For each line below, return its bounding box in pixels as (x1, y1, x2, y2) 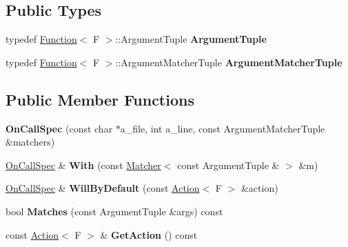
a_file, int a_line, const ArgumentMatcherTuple (120, 121, 325, 135)
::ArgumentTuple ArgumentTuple (115, 32, 267, 46)
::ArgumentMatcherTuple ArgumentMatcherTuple (115, 55, 342, 69)
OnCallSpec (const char (6, 121, 113, 135)
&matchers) (6, 135, 55, 149)
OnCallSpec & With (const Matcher (6, 157, 161, 172)
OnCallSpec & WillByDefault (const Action (6, 181, 200, 195)
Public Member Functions (6, 88, 194, 110)
